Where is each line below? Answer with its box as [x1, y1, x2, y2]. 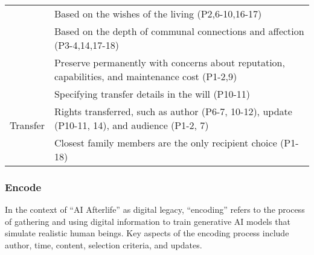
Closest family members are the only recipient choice [54, 136, 277, 150]
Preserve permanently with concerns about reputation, [54, 55, 285, 69]
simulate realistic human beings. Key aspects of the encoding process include [5, 227, 289, 239]
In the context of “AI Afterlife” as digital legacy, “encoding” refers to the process [5, 203, 305, 216]
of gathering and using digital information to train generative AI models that [5, 215, 290, 227]
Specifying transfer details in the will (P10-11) [54, 87, 251, 101]
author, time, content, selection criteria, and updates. [5, 239, 202, 251]
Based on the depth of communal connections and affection [54, 24, 304, 38]
